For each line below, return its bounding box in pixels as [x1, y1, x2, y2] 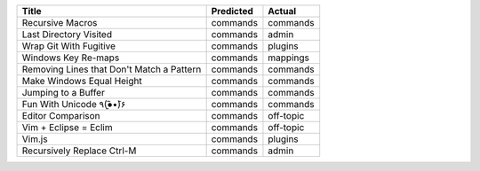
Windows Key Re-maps [21, 51, 120, 64]
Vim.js [21, 133, 48, 145]
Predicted [211, 5, 253, 17]
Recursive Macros [21, 17, 98, 28]
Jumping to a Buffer [21, 87, 106, 98]
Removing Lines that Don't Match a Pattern [21, 63, 202, 75]
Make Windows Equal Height [21, 75, 142, 87]
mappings [268, 51, 310, 64]
